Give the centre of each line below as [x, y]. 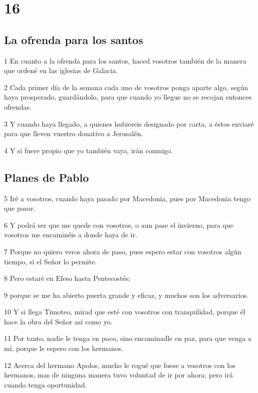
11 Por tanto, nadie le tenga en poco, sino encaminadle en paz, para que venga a [128, 338]
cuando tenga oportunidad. [46, 384]
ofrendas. [18, 106]
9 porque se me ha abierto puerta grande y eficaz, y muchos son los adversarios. [126, 295]
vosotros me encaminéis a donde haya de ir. [71, 235]
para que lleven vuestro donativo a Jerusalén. [74, 133]
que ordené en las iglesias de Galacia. [61, 70]
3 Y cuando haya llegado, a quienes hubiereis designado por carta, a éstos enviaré [129, 123]
